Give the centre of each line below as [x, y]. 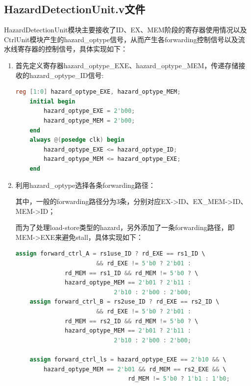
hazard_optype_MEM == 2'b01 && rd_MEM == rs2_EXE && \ [135, 369]
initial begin [52, 101]
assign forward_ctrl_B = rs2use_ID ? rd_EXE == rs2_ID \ [125, 302]
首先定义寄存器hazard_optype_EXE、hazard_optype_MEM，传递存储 [127, 65]
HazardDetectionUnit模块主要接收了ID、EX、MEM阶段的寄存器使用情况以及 [125, 30]
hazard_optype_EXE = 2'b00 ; [89, 111]
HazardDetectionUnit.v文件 [75, 9]
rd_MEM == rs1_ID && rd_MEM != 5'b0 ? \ [132, 273]
